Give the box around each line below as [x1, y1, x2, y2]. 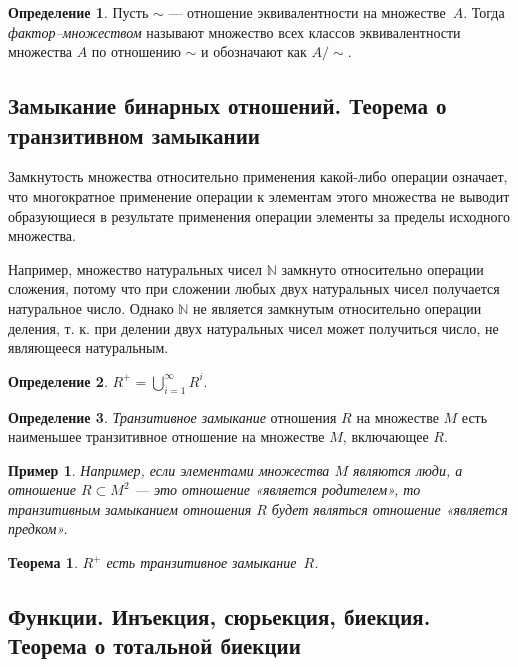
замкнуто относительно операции [281, 258, 484, 279]
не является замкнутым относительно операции [193, 297, 482, 318]
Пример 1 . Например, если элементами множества [8, 459, 330, 480]
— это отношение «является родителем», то [134, 479, 421, 500]
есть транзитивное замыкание [106, 552, 297, 573]
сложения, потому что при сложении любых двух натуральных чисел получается [8, 278, 500, 299]
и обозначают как [201, 41, 307, 62]
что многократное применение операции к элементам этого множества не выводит [8, 185, 510, 206]
